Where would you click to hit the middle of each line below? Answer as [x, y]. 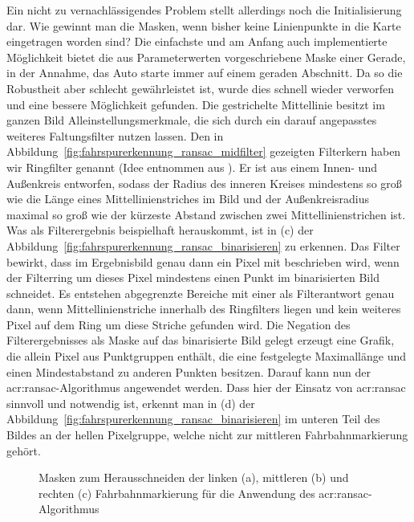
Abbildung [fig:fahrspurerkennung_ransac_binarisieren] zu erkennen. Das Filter [203, 245]
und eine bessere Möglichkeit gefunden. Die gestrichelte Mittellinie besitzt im [196, 104]
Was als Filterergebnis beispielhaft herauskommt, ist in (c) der [160, 230]
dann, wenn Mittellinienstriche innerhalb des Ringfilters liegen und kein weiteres [204, 309]
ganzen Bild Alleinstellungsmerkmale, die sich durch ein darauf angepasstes [192, 120]
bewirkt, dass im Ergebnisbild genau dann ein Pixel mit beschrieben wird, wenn [203, 261]
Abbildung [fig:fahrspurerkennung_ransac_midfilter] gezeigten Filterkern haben [204, 151]
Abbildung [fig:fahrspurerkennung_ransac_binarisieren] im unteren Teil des [193, 419]
